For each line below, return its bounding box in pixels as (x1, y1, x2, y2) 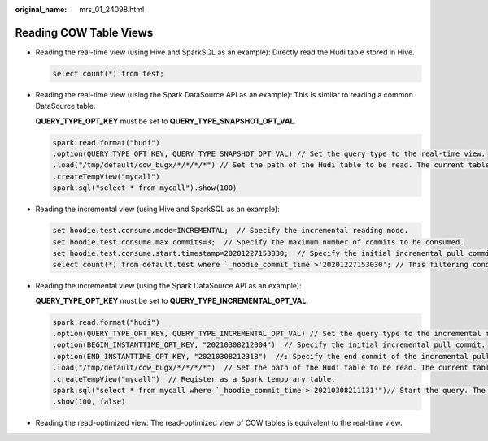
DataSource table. (35, 102, 96, 111)
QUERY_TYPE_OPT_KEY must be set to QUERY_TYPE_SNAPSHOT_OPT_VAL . (35, 116, 297, 126)
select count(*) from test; (52, 69, 164, 78)
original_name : (15, 5, 68, 14)
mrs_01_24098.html (79, 5, 145, 14)
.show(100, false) (52, 397, 126, 406)
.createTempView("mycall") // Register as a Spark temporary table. (52, 374, 336, 383)
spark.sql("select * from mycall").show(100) (52, 184, 237, 192)
